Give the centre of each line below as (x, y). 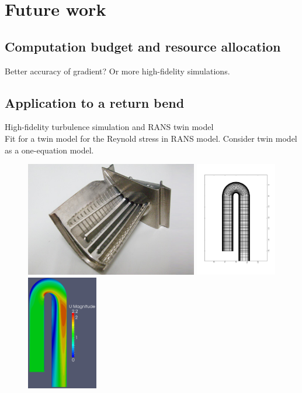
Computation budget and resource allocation (143, 46)
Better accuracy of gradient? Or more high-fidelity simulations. (117, 71)
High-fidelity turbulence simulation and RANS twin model (109, 127)
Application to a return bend (95, 102)
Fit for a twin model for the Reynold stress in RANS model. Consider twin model (151, 138)
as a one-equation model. (49, 150)
